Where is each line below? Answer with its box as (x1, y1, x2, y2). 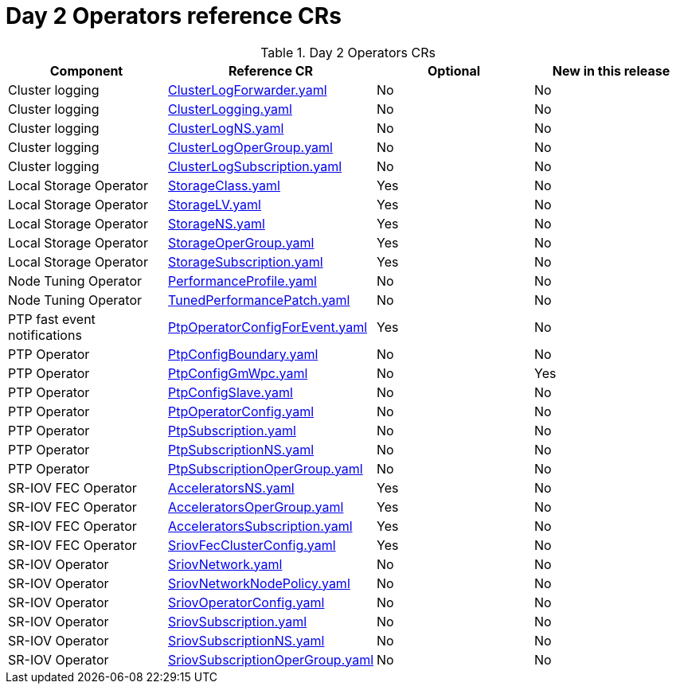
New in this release (552, 62, 670, 79)
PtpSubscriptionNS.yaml (168, 441, 315, 458)
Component (49, 62, 123, 79)
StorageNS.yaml (168, 215, 265, 232)
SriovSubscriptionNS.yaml (168, 632, 325, 649)
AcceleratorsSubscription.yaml (168, 517, 353, 534)
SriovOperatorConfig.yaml (168, 594, 325, 610)
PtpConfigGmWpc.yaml (168, 364, 308, 381)
